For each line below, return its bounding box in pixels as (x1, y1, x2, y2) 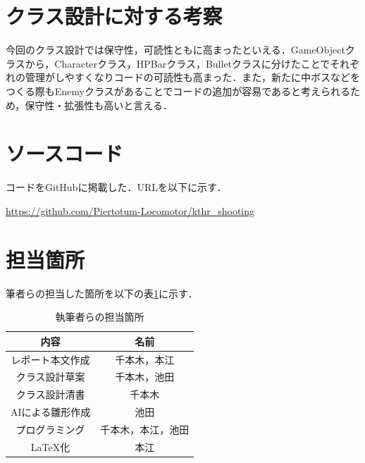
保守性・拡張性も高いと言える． (25, 97, 173, 112)
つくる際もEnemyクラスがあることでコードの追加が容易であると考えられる (6, 83, 351, 98)
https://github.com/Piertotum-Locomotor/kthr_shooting (6, 203, 255, 218)
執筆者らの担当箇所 (55, 309, 144, 324)
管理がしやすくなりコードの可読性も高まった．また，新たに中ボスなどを (25, 70, 361, 85)
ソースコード (6, 139, 123, 168)
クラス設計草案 (16, 369, 85, 384)
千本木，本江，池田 (100, 421, 190, 436)
